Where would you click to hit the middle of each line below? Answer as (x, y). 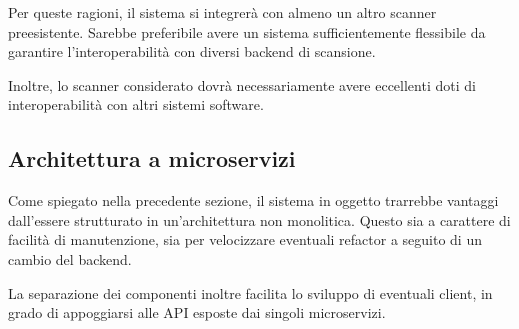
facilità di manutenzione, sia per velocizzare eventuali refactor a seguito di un (245, 239)
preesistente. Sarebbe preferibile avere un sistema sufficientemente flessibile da (247, 31)
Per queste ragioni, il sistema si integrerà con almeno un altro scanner (222, 12)
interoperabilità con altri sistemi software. (136, 104)
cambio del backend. (70, 258)
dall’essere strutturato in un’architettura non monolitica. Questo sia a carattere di (259, 219)
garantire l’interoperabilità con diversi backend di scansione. (192, 51)
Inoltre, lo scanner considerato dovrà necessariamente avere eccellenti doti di (242, 84)
